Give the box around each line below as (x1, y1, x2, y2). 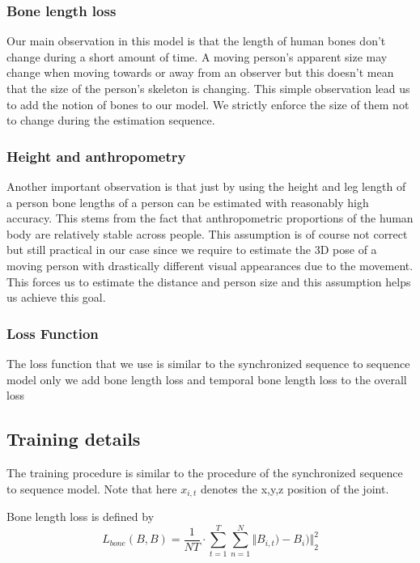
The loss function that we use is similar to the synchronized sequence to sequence (6, 354, 410, 371)
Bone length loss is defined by (6, 508, 155, 524)
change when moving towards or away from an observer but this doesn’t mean (6, 64, 394, 81)
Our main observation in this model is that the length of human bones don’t (6, 32, 386, 49)
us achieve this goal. (6, 289, 106, 306)
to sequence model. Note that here (6, 480, 177, 497)
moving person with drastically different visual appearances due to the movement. (6, 256, 414, 273)
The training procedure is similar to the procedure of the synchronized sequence (6, 464, 403, 480)
